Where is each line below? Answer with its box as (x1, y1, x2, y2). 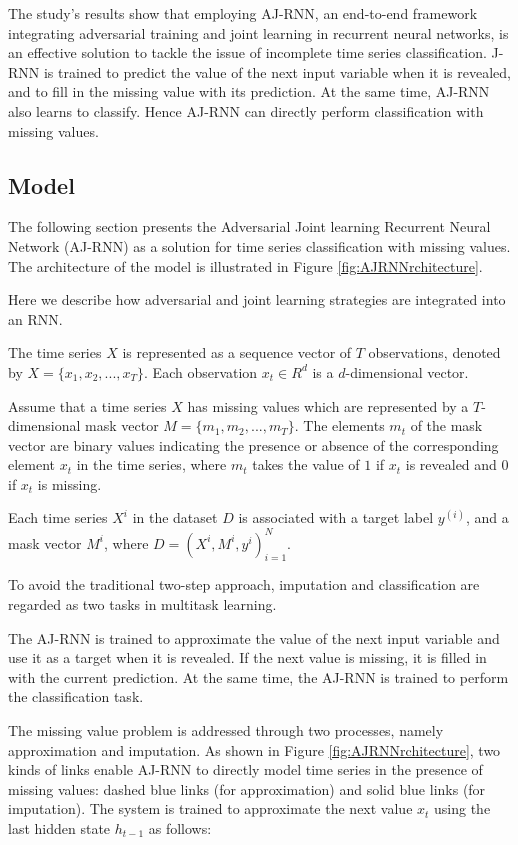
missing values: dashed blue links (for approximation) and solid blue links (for (8, 778, 486, 799)
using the (434, 798, 491, 819)
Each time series (8, 507, 108, 528)
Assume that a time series (8, 395, 167, 416)
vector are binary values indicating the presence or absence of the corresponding (8, 434, 499, 455)
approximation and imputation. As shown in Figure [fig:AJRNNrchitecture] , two (8, 739, 501, 760)
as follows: (148, 817, 212, 838)
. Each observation (144, 361, 258, 382)
